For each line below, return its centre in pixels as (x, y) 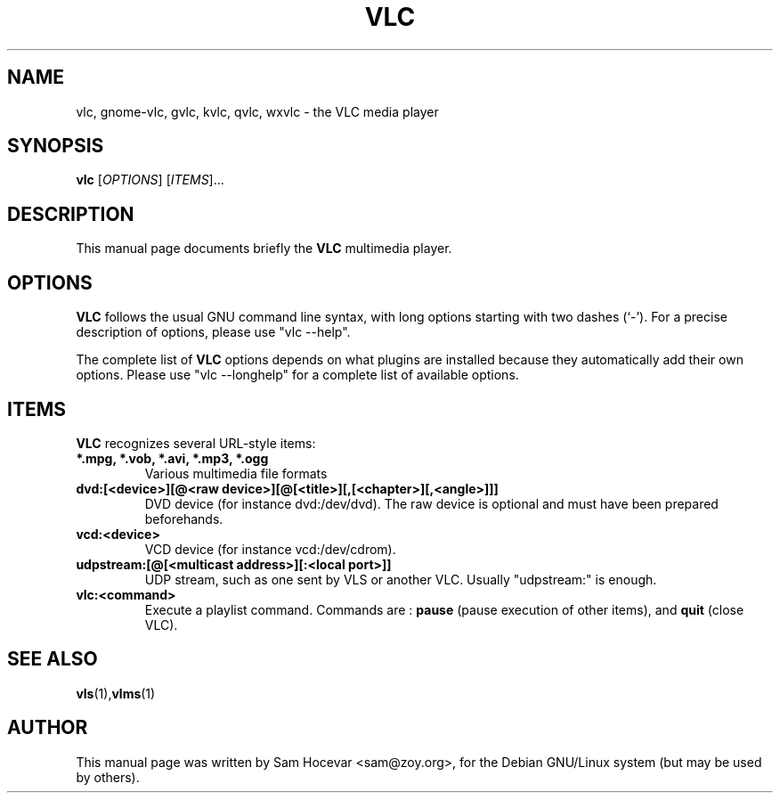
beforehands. (184, 518)
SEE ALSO (53, 659)
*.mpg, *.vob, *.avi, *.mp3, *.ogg (172, 458)
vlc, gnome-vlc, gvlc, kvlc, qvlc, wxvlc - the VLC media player (257, 111)
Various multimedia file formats (236, 473)
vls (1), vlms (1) (116, 693)
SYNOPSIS (56, 146)
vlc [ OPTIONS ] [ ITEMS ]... (150, 180)
